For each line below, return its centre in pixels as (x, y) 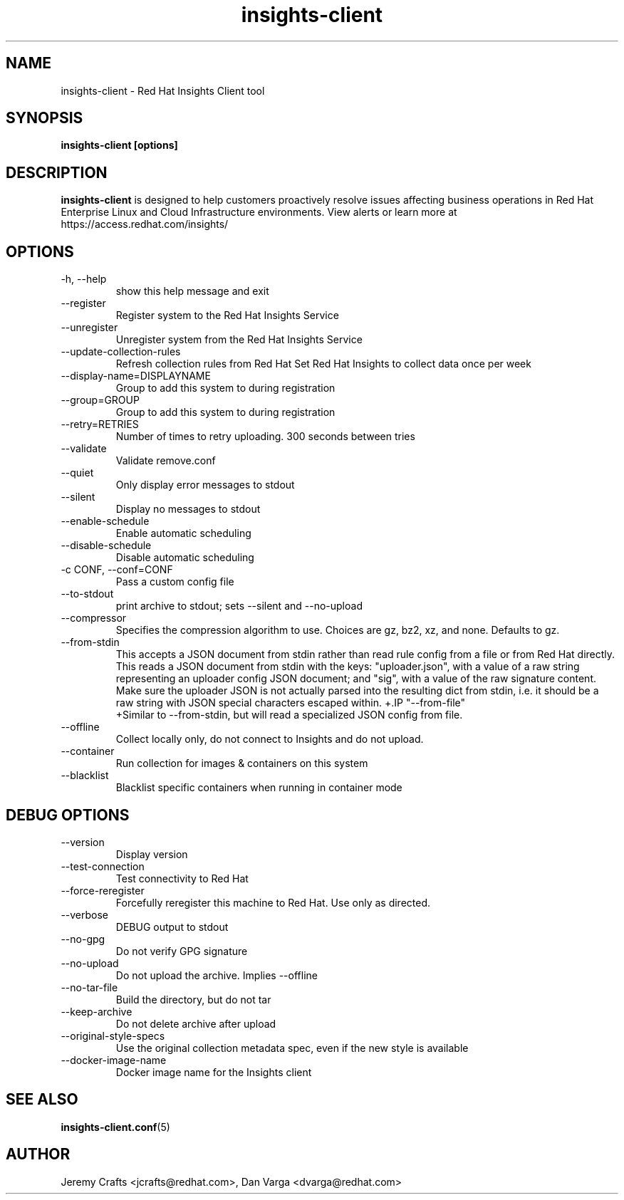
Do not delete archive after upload (196, 1023)
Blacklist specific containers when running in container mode (259, 788)
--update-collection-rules (121, 352)
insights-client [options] (119, 145)
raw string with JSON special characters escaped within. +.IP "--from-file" (291, 703)
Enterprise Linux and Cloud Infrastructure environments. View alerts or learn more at (259, 212)
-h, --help (84, 279)
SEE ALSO (42, 1100)
